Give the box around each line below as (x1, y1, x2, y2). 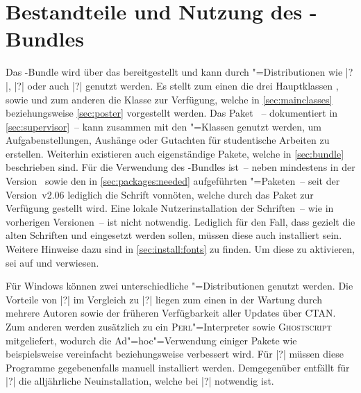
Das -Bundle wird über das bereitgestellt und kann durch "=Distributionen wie (6, 65, 343, 79)
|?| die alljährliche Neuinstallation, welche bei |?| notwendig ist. (6, 374, 274, 388)
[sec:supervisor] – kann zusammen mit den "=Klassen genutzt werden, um (6, 119, 321, 133)
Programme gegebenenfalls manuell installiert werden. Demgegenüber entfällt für (6, 360, 350, 374)
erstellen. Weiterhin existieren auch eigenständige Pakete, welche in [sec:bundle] (6, 146, 344, 160)
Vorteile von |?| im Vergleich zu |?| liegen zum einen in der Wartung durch (6, 292, 322, 306)
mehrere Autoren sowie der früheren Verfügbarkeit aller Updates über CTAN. (6, 306, 336, 320)
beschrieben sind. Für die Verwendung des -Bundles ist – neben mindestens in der (6, 160, 355, 174)
